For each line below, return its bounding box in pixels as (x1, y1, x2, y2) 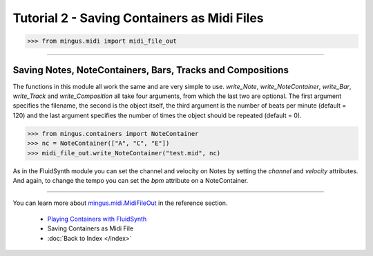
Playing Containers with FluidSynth (47, 215, 147, 223)
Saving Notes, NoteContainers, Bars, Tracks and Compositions (12, 64, 289, 76)
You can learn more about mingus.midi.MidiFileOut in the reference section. (12, 199, 228, 207)
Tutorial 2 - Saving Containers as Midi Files (12, 10, 264, 26)
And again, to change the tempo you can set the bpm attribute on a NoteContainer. (12, 176, 249, 184)
